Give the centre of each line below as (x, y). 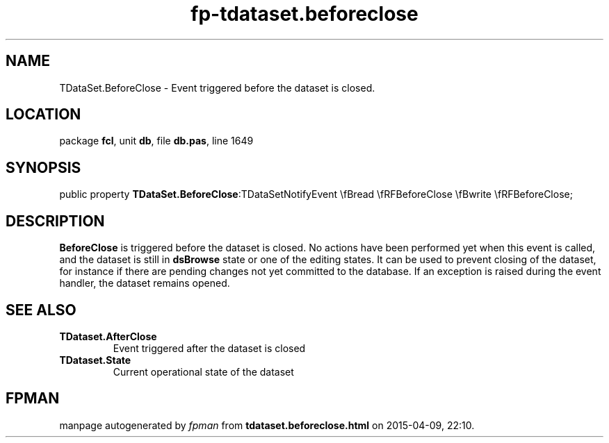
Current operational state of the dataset (203, 371)
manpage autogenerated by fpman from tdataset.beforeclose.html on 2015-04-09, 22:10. (267, 425)
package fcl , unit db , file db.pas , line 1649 (156, 141)
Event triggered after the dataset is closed (209, 348)
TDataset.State (95, 360)
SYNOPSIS (43, 167)
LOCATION (43, 115)
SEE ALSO (41, 310)
